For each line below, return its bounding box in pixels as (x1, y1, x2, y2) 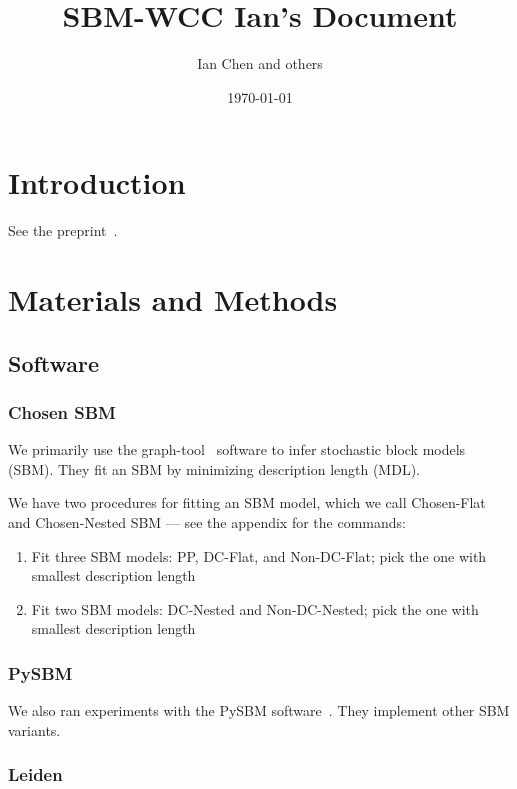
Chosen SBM (8, 399, 116, 424)
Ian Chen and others (197, 53, 323, 74)
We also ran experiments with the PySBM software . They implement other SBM (8, 700, 510, 721)
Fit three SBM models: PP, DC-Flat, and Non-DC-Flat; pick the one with (31, 545, 487, 566)
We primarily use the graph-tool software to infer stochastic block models (8, 439, 466, 460)
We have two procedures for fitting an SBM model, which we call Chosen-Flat (8, 492, 486, 513)
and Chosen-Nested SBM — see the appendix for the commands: (8, 512, 406, 532)
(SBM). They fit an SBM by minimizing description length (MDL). (8, 458, 420, 479)
